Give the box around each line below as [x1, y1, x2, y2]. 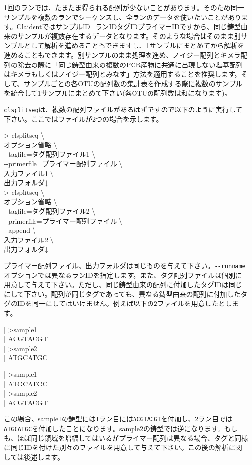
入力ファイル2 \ [4, 234, 54, 244]
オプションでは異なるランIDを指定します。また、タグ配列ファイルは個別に [4, 270, 242, 280]
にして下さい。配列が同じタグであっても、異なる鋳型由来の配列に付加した [4, 289, 241, 299]
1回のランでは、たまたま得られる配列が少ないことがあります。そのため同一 [4, 2, 244, 12]
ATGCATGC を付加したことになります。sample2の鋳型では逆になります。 [4, 423, 224, 433]
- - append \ [4, 225, 36, 235]
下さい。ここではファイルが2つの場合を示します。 [4, 113, 163, 124]
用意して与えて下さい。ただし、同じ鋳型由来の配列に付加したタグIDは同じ [4, 279, 242, 289]
